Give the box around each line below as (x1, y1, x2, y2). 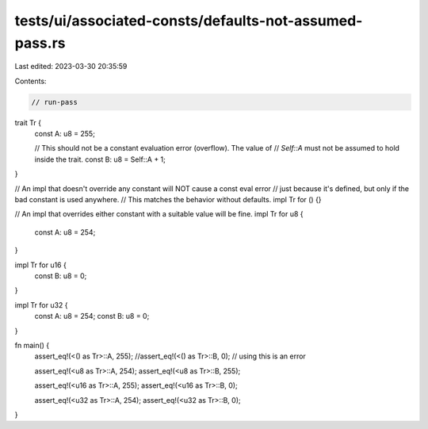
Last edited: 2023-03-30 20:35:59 (14, 62, 128, 71)
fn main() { (14, 340, 50, 350)
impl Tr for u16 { (14, 260, 67, 270)
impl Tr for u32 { (14, 300, 68, 309)
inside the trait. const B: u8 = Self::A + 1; (34, 155, 166, 164)
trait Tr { (14, 117, 42, 127)
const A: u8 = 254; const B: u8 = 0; (34, 312, 150, 321)
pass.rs (14, 34, 66, 52)
